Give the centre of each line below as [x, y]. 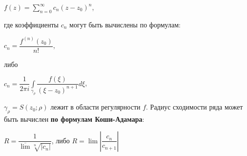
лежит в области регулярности [95, 107]
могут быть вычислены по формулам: [125, 24]
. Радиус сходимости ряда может [195, 107]
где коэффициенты [31, 24]
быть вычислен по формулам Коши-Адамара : [74, 119]
